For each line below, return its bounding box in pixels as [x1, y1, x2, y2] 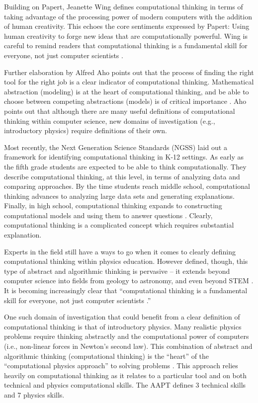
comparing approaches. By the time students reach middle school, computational [4, 181, 250, 191]
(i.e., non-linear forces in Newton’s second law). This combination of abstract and [4, 341, 253, 351]
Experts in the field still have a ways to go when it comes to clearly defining [4, 246, 236, 256]
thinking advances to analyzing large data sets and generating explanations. [4, 190, 235, 201]
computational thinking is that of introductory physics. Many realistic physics [4, 321, 242, 331]
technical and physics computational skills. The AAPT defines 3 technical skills [4, 380, 246, 390]
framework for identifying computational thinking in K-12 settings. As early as [4, 152, 244, 162]
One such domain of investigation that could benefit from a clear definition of [4, 312, 240, 322]
